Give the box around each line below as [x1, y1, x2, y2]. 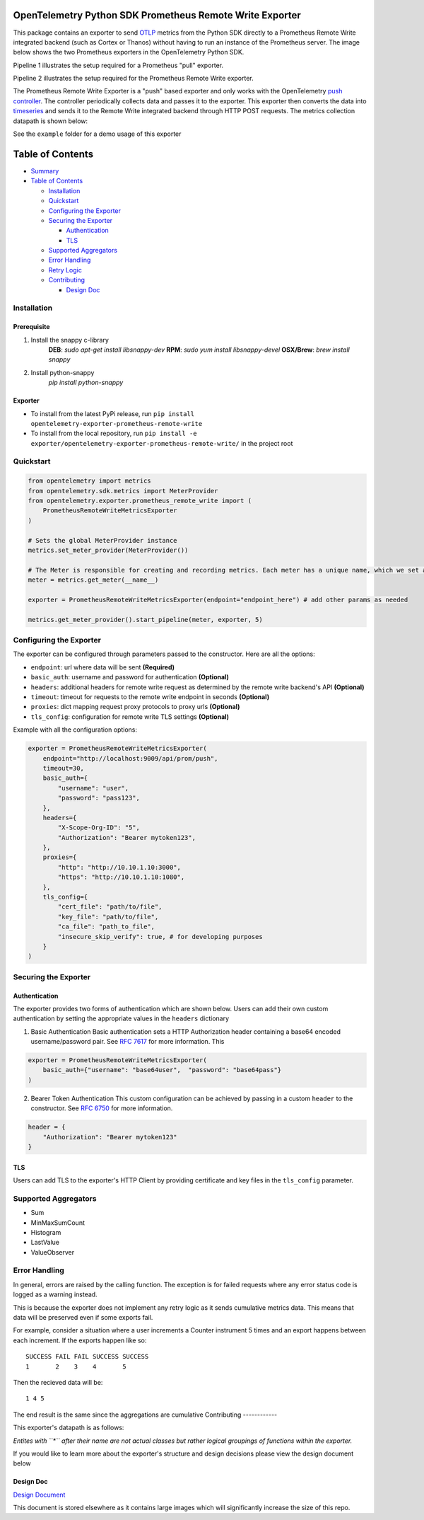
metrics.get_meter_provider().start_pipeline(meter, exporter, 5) [28, 616, 263, 623]
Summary [30, 166, 59, 175]
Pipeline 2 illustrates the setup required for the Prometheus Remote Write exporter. [13, 74, 254, 83]
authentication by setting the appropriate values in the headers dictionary [13, 1014, 230, 1023]
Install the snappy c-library [30, 335, 110, 344]
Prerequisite [13, 323, 50, 331]
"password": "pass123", [57, 794, 141, 802]
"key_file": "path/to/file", [57, 913, 159, 921]
